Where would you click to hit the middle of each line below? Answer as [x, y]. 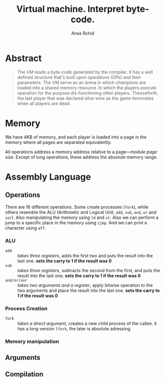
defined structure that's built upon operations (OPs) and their [79, 77]
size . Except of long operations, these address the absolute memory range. [82, 157]
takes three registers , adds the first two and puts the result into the [85, 255]
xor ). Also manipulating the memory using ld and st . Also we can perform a [82, 217]
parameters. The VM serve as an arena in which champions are [82, 82]
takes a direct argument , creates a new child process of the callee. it [87, 323]
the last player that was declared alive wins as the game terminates [85, 98]
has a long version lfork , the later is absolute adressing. [74, 329]
